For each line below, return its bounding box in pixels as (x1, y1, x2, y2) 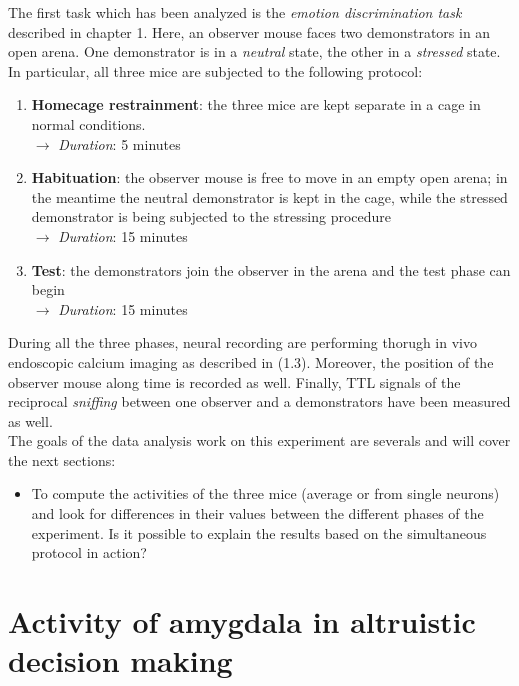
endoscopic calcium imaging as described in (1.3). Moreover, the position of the (8, 351, 494, 372)
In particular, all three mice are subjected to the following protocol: (8, 60, 423, 81)
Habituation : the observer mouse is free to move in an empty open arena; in (31, 167, 508, 188)
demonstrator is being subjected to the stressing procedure (31, 206, 392, 227)
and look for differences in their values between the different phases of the (31, 503, 484, 524)
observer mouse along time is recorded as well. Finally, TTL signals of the (8, 371, 461, 392)
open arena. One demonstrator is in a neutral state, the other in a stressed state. (8, 41, 501, 62)
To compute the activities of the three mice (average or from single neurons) (31, 483, 500, 504)
